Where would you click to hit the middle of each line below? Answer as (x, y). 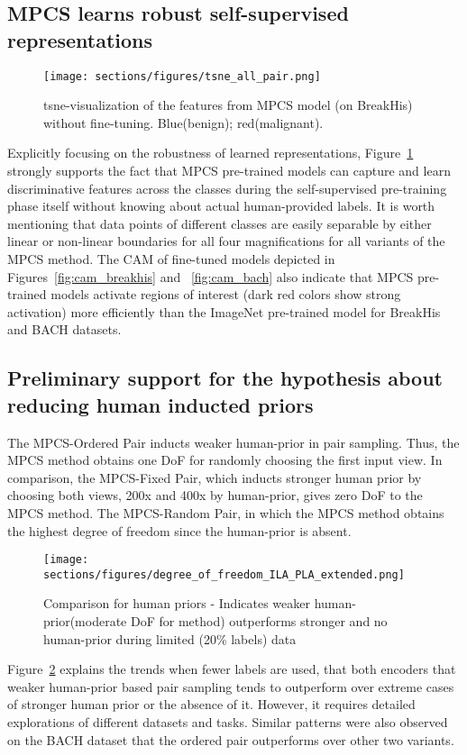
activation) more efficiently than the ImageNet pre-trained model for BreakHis (224, 311)
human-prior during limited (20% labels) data (170, 638)
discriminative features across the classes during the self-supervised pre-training (227, 188)
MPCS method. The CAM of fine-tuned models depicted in (171, 259)
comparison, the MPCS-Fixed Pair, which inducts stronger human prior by (215, 477)
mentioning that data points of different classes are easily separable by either (220, 223)
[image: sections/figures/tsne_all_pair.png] (182, 76)
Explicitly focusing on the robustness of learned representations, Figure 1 (211, 153)
